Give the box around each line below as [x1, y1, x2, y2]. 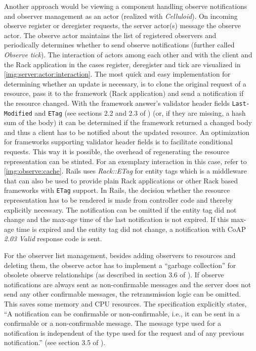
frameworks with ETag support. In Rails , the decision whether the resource [4, 185, 230, 195]
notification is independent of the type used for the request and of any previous [4, 327, 244, 338]
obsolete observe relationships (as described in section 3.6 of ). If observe [4, 269, 224, 280]
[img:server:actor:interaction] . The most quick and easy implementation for [4, 69, 231, 79]
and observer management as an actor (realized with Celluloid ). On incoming [4, 10, 238, 21]
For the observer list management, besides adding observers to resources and [4, 250, 236, 261]
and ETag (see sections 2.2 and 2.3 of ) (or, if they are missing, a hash [34, 107, 246, 118]
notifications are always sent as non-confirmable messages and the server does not [4, 279, 251, 289]
